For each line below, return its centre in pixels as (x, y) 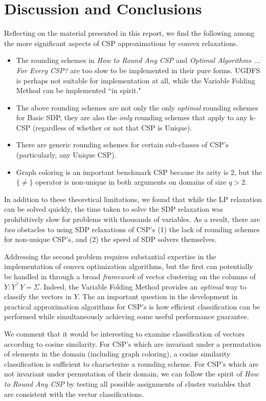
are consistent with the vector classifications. (74, 394)
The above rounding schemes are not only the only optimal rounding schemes (137, 107)
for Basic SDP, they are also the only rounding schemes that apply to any (132, 117)
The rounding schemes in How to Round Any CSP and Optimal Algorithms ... (138, 60)
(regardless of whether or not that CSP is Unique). (112, 127)
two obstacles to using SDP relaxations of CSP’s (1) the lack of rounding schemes (132, 229)
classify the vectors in (38, 296)
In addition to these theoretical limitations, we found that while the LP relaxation (133, 199)
